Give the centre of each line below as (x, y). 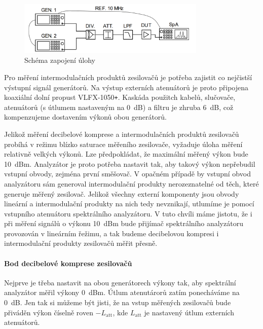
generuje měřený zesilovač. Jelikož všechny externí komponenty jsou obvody (122, 193)
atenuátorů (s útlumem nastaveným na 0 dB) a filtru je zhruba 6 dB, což (119, 107)
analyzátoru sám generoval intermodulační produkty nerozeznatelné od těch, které (131, 183)
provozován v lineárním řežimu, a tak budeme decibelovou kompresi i (111, 233)
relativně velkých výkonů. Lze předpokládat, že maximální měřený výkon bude (126, 154)
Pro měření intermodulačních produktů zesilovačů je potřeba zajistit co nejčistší (128, 77)
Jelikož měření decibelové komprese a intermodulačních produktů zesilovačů (122, 134)
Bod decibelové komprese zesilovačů (68, 263)
